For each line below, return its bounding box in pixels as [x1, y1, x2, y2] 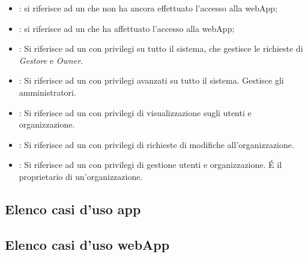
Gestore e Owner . [19, 54, 83, 66]
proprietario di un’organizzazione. [19, 170, 143, 182]
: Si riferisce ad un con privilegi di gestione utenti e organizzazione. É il [19, 158, 282, 171]
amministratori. [19, 85, 76, 98]
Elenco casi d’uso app [5, 199, 141, 218]
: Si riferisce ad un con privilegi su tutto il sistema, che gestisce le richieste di [19, 42, 303, 55]
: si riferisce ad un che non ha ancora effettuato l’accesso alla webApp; [19, 2, 277, 14]
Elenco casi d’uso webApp [5, 235, 170, 253]
